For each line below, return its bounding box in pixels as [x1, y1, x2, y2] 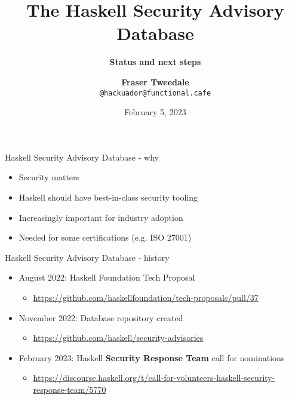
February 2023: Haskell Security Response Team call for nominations [19, 351, 285, 364]
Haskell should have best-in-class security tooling [19, 190, 198, 203]
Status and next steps [109, 56, 201, 68]
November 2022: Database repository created [19, 311, 183, 324]
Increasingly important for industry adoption [19, 211, 183, 223]
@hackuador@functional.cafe [99, 88, 211, 97]
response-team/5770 [33, 383, 106, 395]
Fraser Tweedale [121, 75, 189, 88]
